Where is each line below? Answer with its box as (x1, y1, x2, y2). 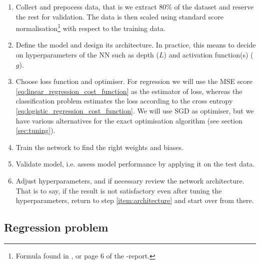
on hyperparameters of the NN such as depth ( (15, 49, 159, 60)
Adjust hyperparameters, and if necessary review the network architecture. (15, 175, 244, 185)
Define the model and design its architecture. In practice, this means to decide (15, 39, 256, 50)
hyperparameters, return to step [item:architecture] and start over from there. (15, 195, 254, 205)
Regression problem (4, 219, 108, 235)
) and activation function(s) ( (163, 49, 253, 60)
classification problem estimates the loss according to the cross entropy (15, 95, 233, 106)
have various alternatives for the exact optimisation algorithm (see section (15, 115, 242, 125)
